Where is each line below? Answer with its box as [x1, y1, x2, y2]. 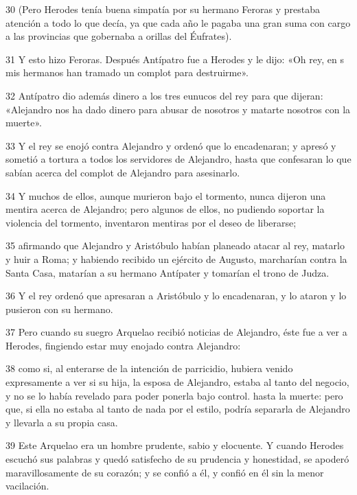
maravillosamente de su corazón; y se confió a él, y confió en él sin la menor [5, 465, 324, 479]
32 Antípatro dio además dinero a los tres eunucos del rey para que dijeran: [5, 88, 323, 102]
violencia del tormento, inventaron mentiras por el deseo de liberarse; [5, 215, 297, 229]
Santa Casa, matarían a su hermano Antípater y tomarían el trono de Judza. [5, 265, 330, 279]
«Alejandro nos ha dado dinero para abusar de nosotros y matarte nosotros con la [5, 102, 351, 116]
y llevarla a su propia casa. [5, 415, 118, 429]
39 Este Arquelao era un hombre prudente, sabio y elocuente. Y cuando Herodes [5, 438, 344, 452]
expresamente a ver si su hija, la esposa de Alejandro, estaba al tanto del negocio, [5, 375, 349, 389]
